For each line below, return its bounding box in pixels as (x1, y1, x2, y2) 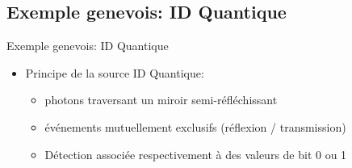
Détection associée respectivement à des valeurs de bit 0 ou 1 (44, 145, 347, 162)
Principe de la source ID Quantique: (25, 64, 204, 81)
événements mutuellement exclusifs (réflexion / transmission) (44, 118, 346, 135)
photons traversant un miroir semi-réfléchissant (44, 91, 278, 108)
